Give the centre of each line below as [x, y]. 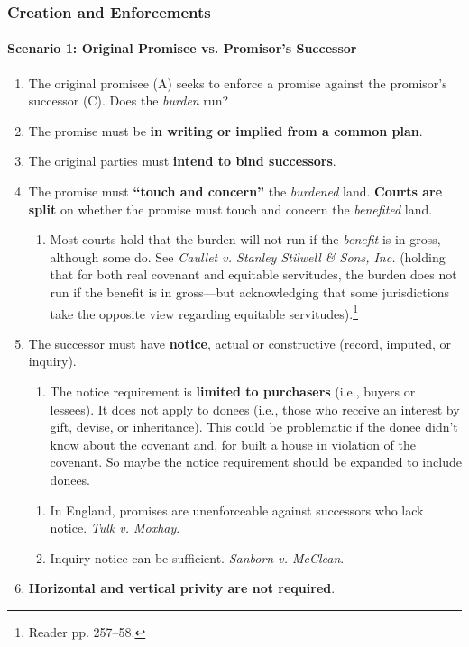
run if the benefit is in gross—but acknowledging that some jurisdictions [249, 292]
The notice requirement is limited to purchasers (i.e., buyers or [233, 392]
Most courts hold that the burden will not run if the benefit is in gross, [245, 239]
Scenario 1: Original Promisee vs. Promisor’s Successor [182, 48]
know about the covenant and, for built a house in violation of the [233, 444]
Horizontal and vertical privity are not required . [182, 588]
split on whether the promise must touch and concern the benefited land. [230, 209]
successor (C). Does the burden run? [129, 100]
